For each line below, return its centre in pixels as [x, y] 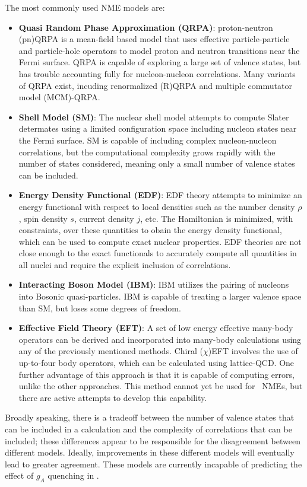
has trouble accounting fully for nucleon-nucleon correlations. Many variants [157, 73]
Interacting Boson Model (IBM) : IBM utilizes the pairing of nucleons [154, 284]
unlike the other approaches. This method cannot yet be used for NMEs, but [161, 386]
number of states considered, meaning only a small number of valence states [157, 163]
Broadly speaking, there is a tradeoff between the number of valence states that [150, 417]
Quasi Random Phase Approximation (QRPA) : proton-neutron [146, 27]
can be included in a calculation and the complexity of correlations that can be [148, 429]
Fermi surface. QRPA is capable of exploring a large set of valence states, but [160, 62]
